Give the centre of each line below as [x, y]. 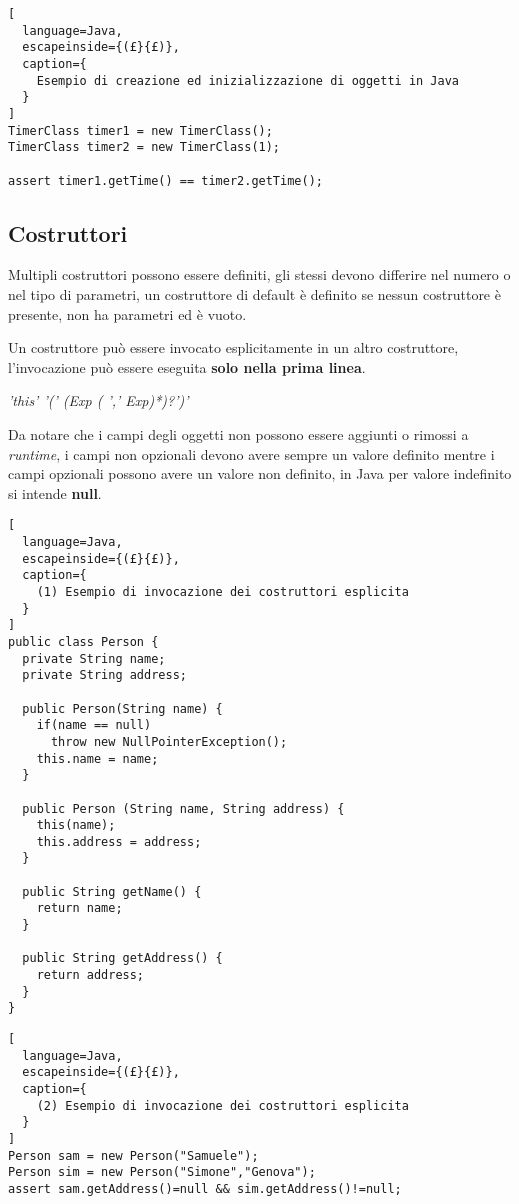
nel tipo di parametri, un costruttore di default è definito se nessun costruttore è [254, 294]
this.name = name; [97, 758]
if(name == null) [94, 725]
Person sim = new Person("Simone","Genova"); [162, 1172]
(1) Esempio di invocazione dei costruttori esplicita [222, 591]
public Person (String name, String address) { [183, 808]
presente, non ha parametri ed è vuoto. [127, 313]
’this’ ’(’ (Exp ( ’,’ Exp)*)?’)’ [98, 400]
